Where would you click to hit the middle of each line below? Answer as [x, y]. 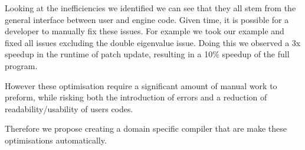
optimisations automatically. [56, 140]
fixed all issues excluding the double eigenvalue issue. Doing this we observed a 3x [153, 42]
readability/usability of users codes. [69, 108]
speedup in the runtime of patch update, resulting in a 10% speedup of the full [147, 54]
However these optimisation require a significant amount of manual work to [141, 85]
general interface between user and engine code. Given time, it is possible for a [147, 19]
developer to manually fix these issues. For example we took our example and [145, 31]
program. [21, 65]
